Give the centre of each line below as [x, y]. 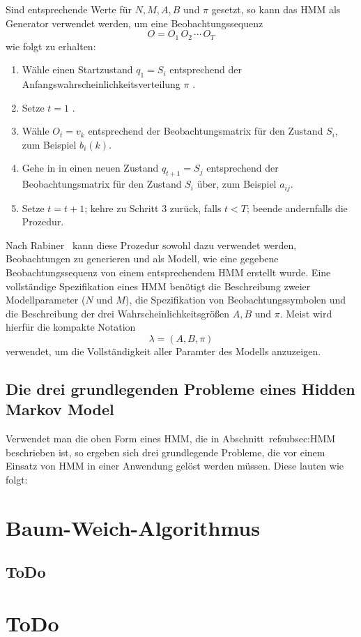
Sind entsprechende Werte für [69, 9]
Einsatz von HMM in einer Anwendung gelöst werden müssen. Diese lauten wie [175, 466]
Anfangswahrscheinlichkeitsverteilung [101, 84]
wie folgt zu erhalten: [51, 46]
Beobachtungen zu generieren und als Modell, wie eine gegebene [142, 258]
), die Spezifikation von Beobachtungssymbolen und [236, 300]
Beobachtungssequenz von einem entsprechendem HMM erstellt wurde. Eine [168, 272]
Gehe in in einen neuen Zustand [90, 168]
